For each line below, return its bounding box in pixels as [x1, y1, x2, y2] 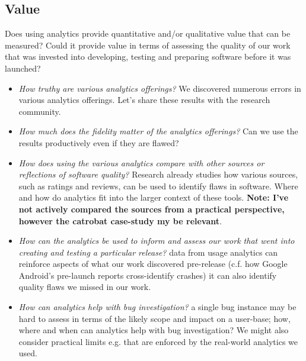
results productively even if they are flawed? [18, 136, 179, 149]
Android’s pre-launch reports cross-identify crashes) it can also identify [18, 269, 277, 281]
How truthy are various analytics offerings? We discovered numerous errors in [18, 82, 301, 94]
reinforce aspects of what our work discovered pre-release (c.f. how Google [18, 257, 288, 270]
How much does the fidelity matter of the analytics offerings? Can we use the [18, 125, 298, 137]
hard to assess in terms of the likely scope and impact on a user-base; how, [18, 312, 291, 324]
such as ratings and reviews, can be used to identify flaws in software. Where [18, 179, 298, 192]
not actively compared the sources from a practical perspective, [18, 202, 285, 215]
